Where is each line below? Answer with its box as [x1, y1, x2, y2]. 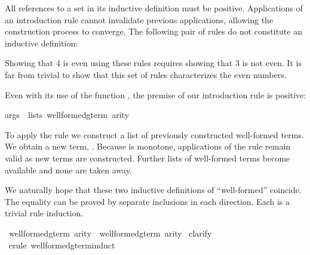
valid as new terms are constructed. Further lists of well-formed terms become [5, 151, 290, 164]
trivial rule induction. [5, 207, 84, 219]
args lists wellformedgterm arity [5, 108, 130, 121]
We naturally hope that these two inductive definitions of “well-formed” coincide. [5, 184, 302, 196]
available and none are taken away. [5, 163, 132, 176]
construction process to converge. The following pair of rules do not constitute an [5, 25, 302, 38]
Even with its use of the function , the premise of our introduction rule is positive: [5, 88, 306, 101]
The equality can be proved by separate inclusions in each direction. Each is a [5, 195, 290, 207]
